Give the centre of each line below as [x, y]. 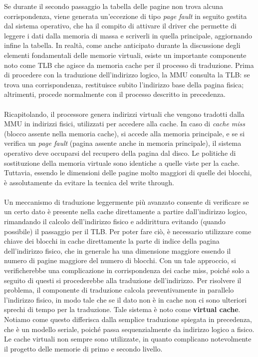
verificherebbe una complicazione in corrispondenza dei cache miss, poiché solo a [127, 270]
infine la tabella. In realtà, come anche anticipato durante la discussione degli [122, 45]
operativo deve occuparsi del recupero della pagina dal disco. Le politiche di [120, 153]
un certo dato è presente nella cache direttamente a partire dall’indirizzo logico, [126, 211]
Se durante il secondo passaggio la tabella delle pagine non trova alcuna [114, 6]
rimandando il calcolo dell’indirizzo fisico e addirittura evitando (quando [115, 221]
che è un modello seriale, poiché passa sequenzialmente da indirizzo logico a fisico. [129, 329]
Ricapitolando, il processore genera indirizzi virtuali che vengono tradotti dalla [124, 114]
